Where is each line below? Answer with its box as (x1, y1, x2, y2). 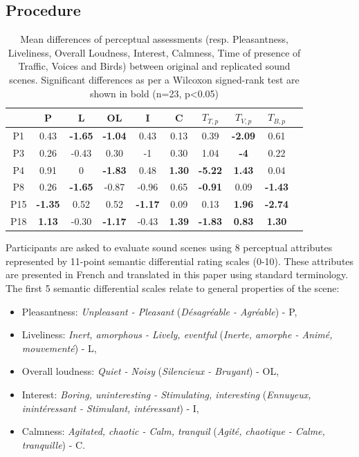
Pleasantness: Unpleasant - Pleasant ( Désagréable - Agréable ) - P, (21, 304, 297, 318)
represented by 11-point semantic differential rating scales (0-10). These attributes (6, 253, 354, 268)
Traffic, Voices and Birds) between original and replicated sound (18, 59, 291, 73)
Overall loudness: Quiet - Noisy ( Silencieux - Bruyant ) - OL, (21, 364, 279, 378)
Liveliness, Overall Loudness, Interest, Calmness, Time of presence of (8, 45, 301, 59)
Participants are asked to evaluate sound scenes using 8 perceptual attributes (6, 240, 333, 255)
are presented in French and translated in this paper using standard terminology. (6, 267, 349, 282)
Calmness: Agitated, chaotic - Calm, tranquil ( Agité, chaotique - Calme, (21, 424, 325, 438)
